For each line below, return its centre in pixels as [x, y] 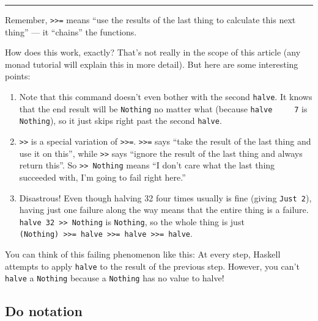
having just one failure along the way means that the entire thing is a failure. [164, 210]
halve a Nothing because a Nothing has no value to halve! [115, 278]
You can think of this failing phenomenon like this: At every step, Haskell [143, 254]
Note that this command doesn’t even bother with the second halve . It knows [166, 97]
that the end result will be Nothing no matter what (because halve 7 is [163, 108]
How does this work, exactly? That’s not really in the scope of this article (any [153, 52]
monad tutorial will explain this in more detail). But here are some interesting [152, 64]
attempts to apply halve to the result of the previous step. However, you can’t [152, 266]
